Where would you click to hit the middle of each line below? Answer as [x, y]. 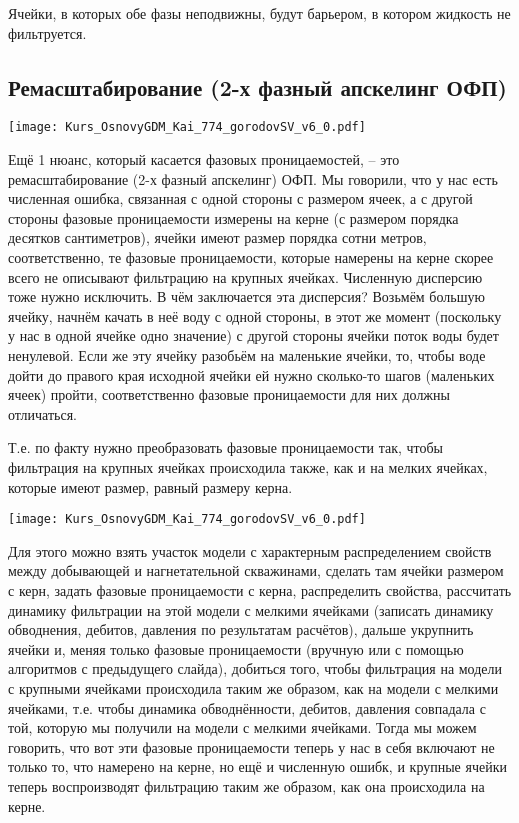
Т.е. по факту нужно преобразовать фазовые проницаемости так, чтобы [226, 447]
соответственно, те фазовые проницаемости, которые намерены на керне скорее [251, 257]
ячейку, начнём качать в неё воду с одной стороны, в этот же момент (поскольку [255, 315]
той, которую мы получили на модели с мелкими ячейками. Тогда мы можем [242, 727]
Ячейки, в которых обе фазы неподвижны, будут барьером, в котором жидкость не [259, 13]
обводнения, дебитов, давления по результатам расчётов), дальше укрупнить [241, 629]
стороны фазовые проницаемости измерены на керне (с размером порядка [233, 217]
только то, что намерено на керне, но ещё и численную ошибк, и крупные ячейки [257, 766]
